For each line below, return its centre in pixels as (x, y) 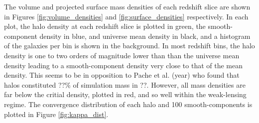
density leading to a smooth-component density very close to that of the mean (124, 65)
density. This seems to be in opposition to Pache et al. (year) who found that (122, 75)
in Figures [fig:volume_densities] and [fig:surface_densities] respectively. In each (126, 16)
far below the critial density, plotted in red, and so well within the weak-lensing (125, 94)
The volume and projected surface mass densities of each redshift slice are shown (127, 6)
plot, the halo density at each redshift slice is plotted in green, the (105, 26)
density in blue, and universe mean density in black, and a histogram (145, 36)
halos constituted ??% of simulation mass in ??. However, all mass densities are (125, 84)
